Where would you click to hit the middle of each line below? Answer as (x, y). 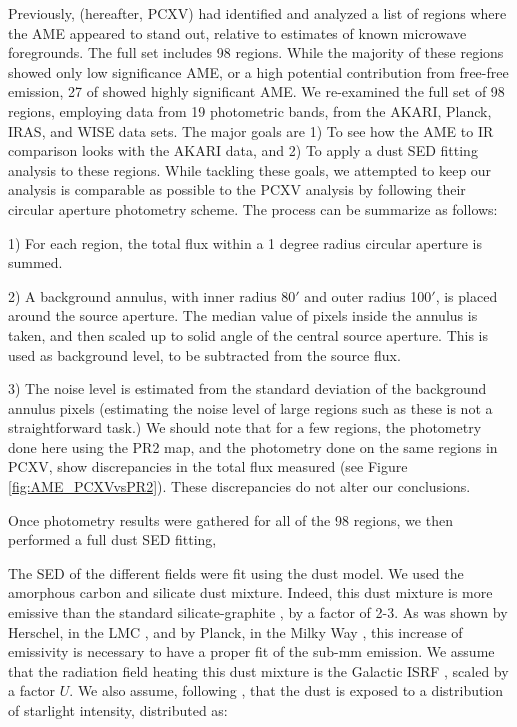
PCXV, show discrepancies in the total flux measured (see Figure (208, 466)
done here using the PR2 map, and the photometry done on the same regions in (253, 446)
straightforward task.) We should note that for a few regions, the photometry (245, 427)
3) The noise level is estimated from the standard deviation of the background (247, 388)
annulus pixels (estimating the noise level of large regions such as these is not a (250, 407)
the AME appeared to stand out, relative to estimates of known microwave (237, 32)
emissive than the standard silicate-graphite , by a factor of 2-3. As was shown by (258, 612)
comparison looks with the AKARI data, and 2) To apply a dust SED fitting (243, 150)
